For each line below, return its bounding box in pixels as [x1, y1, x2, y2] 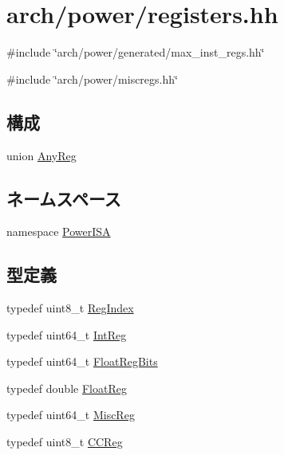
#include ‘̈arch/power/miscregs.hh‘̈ [6, 70, 178, 87]
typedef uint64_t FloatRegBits [6, 353, 158, 370]
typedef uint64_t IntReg [6, 326, 127, 343]
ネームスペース [6, 186, 121, 210]
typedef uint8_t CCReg [6, 433, 123, 450]
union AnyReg [6, 147, 77, 163]
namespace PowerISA [6, 223, 111, 240]
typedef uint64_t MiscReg [6, 406, 135, 423]
